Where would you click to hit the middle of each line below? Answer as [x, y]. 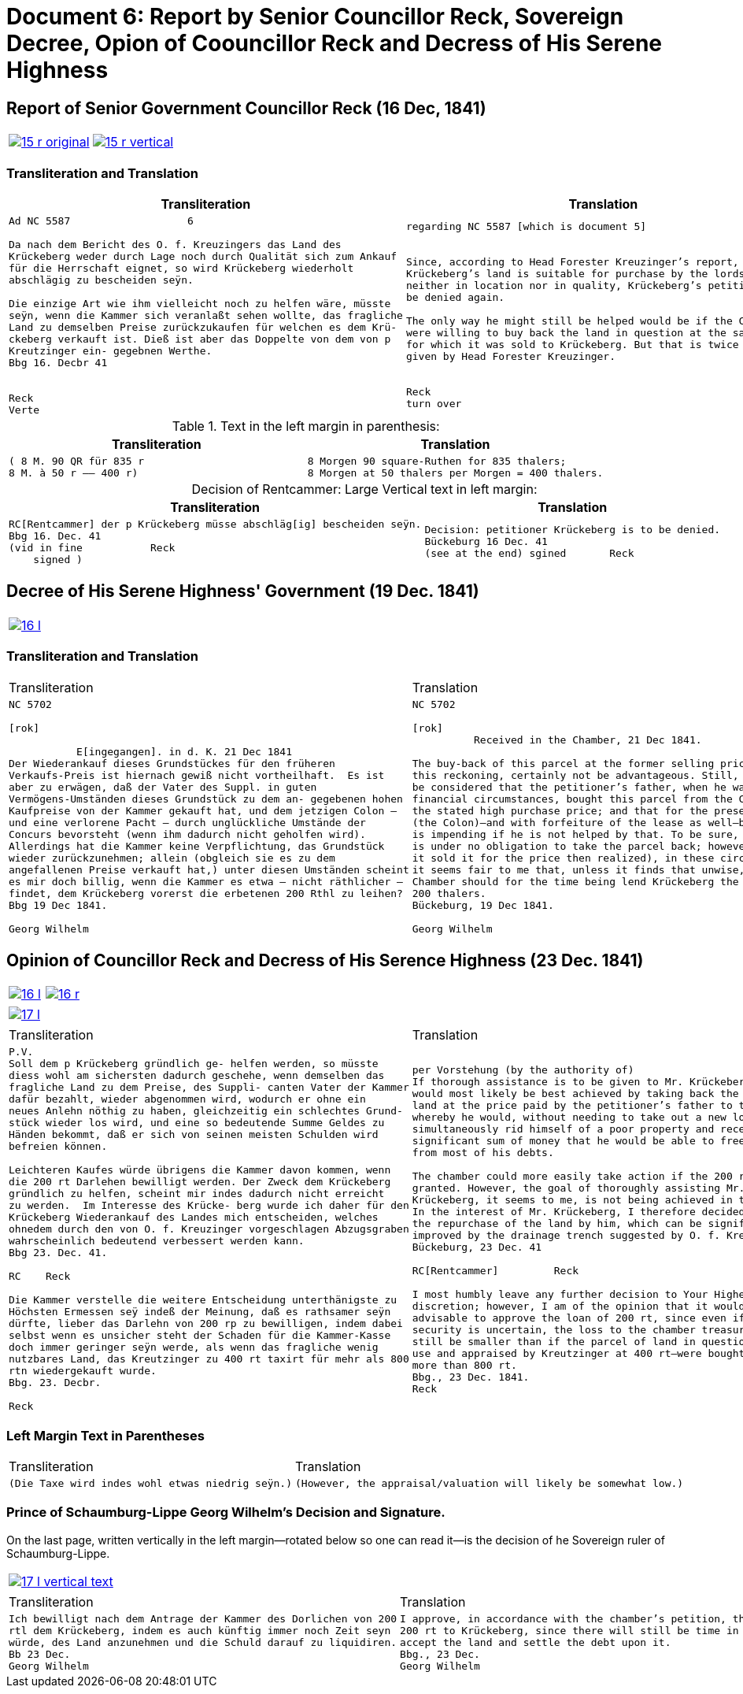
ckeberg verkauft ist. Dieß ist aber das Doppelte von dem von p [200, 339]
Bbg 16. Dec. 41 [55, 536]
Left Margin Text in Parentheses [105, 1435]
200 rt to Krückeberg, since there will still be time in [569, 1630]
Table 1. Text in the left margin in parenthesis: [306, 426]
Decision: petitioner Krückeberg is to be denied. [573, 530]
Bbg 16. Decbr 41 [58, 362]
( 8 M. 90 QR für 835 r [77, 461]
